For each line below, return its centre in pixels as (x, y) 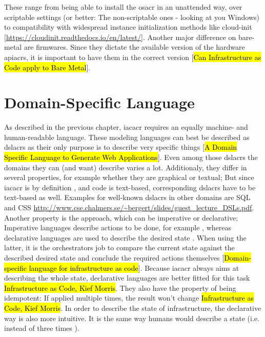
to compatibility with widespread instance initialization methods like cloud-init (128, 27)
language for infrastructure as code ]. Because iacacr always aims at (134, 267)
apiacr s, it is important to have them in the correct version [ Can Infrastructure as (133, 57)
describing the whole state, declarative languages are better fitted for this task (127, 278)
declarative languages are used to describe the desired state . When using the (125, 237)
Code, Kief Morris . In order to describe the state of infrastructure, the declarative (133, 308)
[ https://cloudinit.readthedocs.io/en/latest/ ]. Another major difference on (120, 37)
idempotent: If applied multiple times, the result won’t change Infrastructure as (129, 298)
